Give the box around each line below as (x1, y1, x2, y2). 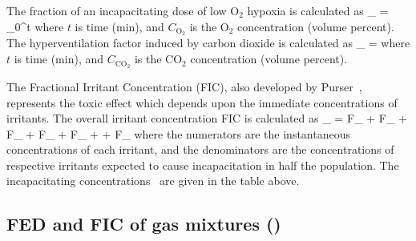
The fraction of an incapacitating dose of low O (6, 2, 240, 18)
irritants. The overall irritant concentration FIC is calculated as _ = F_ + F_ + (6, 110, 408, 127)
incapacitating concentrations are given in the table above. (6, 172, 300, 189)
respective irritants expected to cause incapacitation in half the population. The (6, 156, 399, 173)
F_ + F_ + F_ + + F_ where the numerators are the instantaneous (6, 125, 350, 142)
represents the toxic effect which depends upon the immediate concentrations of (6, 94, 398, 110)
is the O (189, 18, 229, 34)
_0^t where (6, 18, 64, 34)
